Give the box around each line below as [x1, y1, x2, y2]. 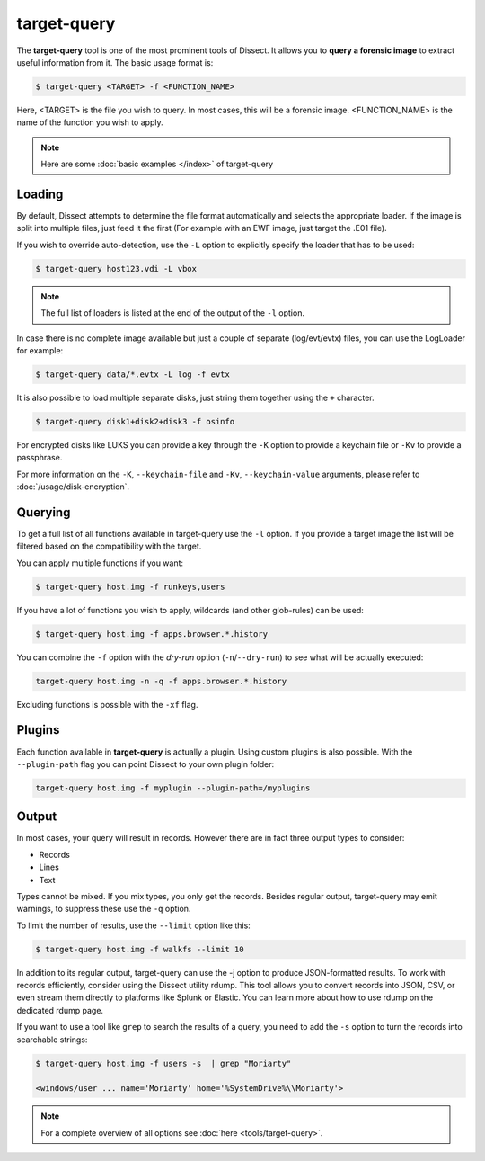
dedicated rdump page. [16, 1005, 103, 1015]
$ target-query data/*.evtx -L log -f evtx [35, 369, 231, 380]
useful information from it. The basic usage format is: [16, 57, 214, 67]
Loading [16, 186, 64, 201]
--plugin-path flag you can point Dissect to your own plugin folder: [16, 758, 275, 769]
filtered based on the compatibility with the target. [16, 540, 202, 552]
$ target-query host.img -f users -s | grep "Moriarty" [35, 1058, 292, 1068]
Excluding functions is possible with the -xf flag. [16, 699, 198, 710]
